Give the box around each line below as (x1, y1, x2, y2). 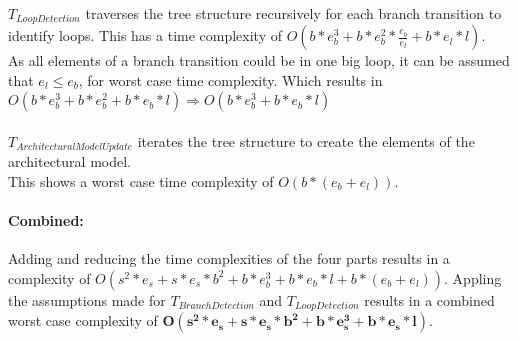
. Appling (444, 267, 502, 288)
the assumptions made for (8, 289, 166, 310)
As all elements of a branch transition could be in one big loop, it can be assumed (8, 50, 510, 71)
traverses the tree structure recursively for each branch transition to (85, 2, 502, 23)
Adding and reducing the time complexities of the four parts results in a (8, 248, 450, 269)
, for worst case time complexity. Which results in (78, 69, 383, 90)
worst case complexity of (8, 310, 158, 331)
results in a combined (364, 289, 495, 310)
